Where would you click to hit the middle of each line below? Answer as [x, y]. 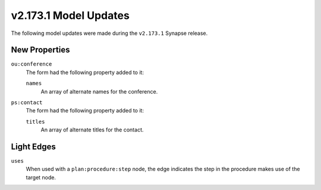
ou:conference [32, 64]
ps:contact [27, 103]
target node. [41, 177]
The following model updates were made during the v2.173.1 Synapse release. [109, 33]
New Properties [40, 50]
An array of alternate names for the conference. [99, 91]
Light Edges [34, 147]
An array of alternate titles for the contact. [92, 130]
